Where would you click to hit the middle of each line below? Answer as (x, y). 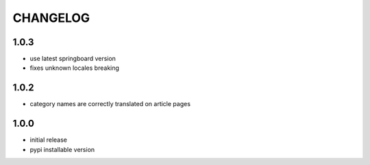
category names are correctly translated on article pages (110, 104)
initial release (49, 140)
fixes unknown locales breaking (75, 68)
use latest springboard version (73, 59)
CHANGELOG (51, 18)
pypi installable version (62, 149)
